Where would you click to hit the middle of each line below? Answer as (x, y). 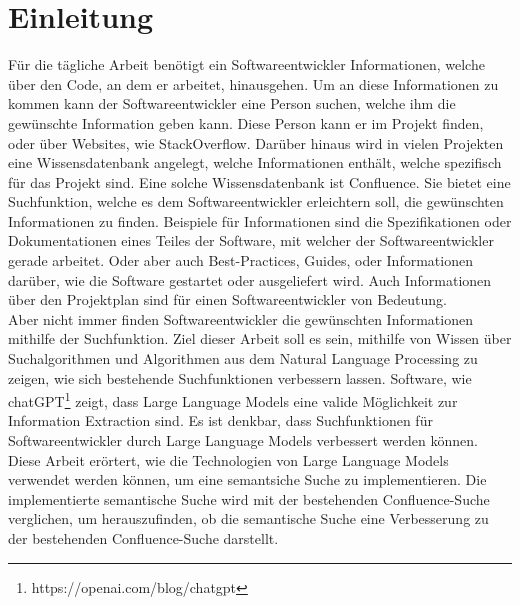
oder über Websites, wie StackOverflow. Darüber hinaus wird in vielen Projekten (256, 142)
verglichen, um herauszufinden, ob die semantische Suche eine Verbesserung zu (248, 518)
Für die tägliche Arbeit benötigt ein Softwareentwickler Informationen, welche (246, 64)
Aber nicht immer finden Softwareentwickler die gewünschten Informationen (240, 318)
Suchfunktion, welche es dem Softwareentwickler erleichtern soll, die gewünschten (256, 201)
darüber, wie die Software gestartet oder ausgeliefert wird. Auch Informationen (250, 279)
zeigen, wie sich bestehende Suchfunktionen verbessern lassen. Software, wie (240, 377)
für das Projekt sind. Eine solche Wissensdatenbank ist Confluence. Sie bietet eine (259, 181)
